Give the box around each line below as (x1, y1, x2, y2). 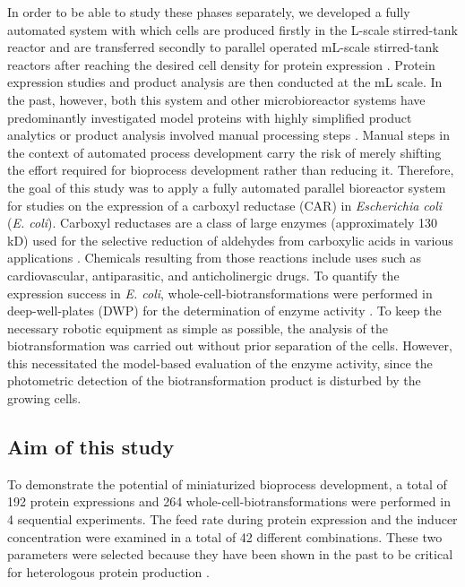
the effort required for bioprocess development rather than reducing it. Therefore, (7, 160, 454, 179)
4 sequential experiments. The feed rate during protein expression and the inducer (7, 510, 458, 529)
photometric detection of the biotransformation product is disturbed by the (7, 371, 421, 390)
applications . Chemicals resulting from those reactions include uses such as (7, 248, 422, 267)
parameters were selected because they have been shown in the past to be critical (7, 545, 453, 564)
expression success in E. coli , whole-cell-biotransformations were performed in (7, 283, 433, 302)
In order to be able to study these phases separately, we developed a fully (7, 3, 410, 21)
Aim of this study (7, 433, 175, 461)
